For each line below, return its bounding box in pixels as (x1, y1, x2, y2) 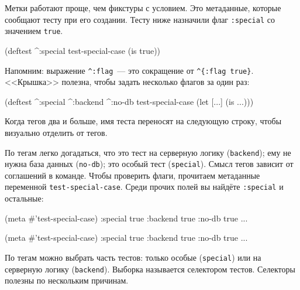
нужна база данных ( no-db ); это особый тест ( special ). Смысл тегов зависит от (5, 158, 294, 170)
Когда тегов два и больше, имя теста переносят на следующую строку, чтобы (5, 115, 282, 127)
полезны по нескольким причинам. (5, 274, 129, 286)
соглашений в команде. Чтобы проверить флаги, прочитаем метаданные (5, 169, 260, 181)
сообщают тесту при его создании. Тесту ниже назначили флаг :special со (5, 13, 275, 25)
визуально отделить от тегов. (5, 126, 108, 138)
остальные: (5, 192, 44, 204)
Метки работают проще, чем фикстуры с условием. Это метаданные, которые (5, 2, 281, 13)
